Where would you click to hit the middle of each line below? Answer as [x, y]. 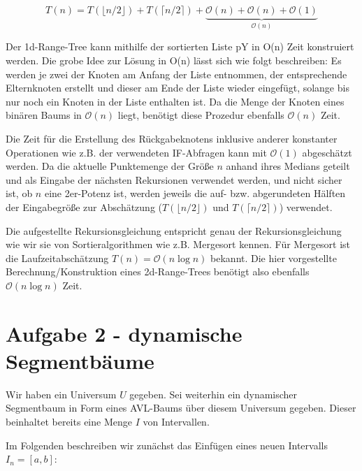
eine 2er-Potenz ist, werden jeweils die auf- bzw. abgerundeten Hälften [195, 193]
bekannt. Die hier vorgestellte [274, 258]
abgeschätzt [327, 152]
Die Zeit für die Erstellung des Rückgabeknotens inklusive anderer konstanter [172, 138]
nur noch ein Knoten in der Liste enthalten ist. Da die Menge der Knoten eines [175, 101]
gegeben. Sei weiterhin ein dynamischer [213, 394]
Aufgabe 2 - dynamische [124, 333]
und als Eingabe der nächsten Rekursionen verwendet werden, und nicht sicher [174, 179]
